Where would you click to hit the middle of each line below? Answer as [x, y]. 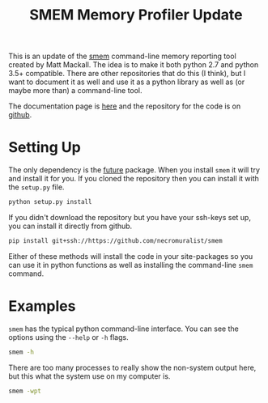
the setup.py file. [36, 187]
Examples [42, 306]
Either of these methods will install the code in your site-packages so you [131, 256]
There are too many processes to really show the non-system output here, [132, 367]
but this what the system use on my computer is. [89, 376]
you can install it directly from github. [70, 226]
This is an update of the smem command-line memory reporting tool [122, 56]
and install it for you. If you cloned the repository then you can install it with [134, 179]
